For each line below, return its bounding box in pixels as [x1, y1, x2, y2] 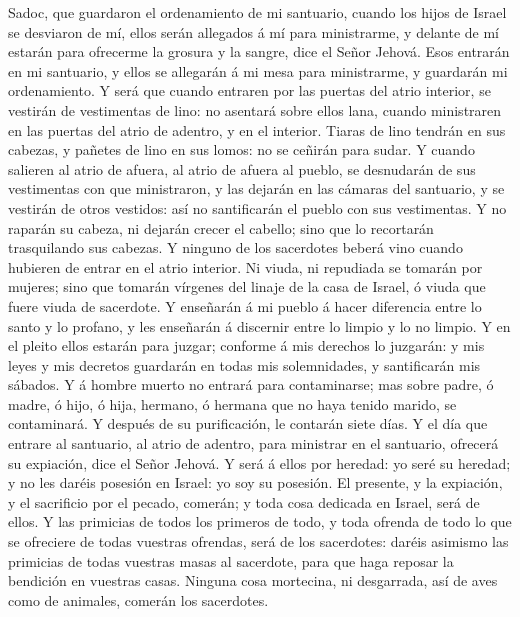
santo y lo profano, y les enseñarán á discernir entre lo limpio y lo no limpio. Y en [8, 315, 511, 336]
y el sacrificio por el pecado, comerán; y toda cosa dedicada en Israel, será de [8, 491, 480, 512]
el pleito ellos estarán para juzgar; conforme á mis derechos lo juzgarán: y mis [8, 335, 485, 356]
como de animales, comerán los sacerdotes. [8, 589, 269, 610]
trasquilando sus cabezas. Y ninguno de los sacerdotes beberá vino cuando [8, 237, 463, 258]
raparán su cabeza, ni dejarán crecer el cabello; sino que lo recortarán [8, 217, 434, 238]
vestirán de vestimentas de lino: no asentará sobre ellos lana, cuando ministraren [8, 99, 502, 120]
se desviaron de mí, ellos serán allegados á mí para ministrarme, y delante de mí [8, 21, 499, 42]
